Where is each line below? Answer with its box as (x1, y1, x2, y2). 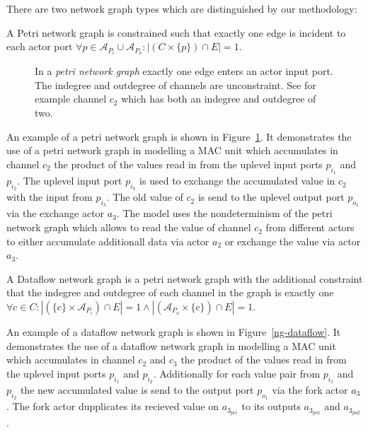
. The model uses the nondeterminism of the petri (116, 206, 333, 221)
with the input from (6, 189, 93, 204)
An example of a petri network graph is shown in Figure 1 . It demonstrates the (6, 129, 352, 144)
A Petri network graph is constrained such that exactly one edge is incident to (6, 25, 346, 40)
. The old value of (106, 189, 183, 204)
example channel (35, 91, 107, 106)
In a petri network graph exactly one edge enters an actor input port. (35, 64, 333, 78)
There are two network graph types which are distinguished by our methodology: (6, 1, 357, 16)
